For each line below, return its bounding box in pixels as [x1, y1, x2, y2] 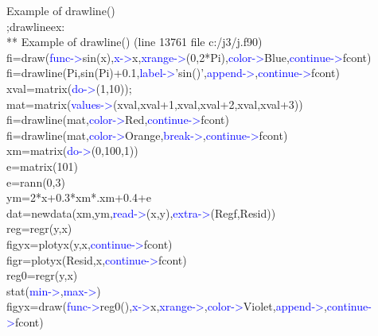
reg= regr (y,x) [6, 220, 72, 237]
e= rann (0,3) [6, 173, 65, 190]
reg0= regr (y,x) [6, 267, 78, 284]
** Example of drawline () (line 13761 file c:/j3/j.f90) [6, 33, 263, 50]
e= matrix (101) [6, 157, 78, 174]
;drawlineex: [6, 17, 65, 34]
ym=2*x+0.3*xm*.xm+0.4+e [6, 189, 152, 206]
